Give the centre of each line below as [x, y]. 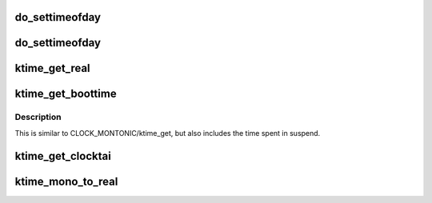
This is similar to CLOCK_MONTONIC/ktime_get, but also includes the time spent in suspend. [168, 133]
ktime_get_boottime [66, 94]
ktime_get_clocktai [63, 156]
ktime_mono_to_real [66, 181]
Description [38, 117]
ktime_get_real [53, 68]
